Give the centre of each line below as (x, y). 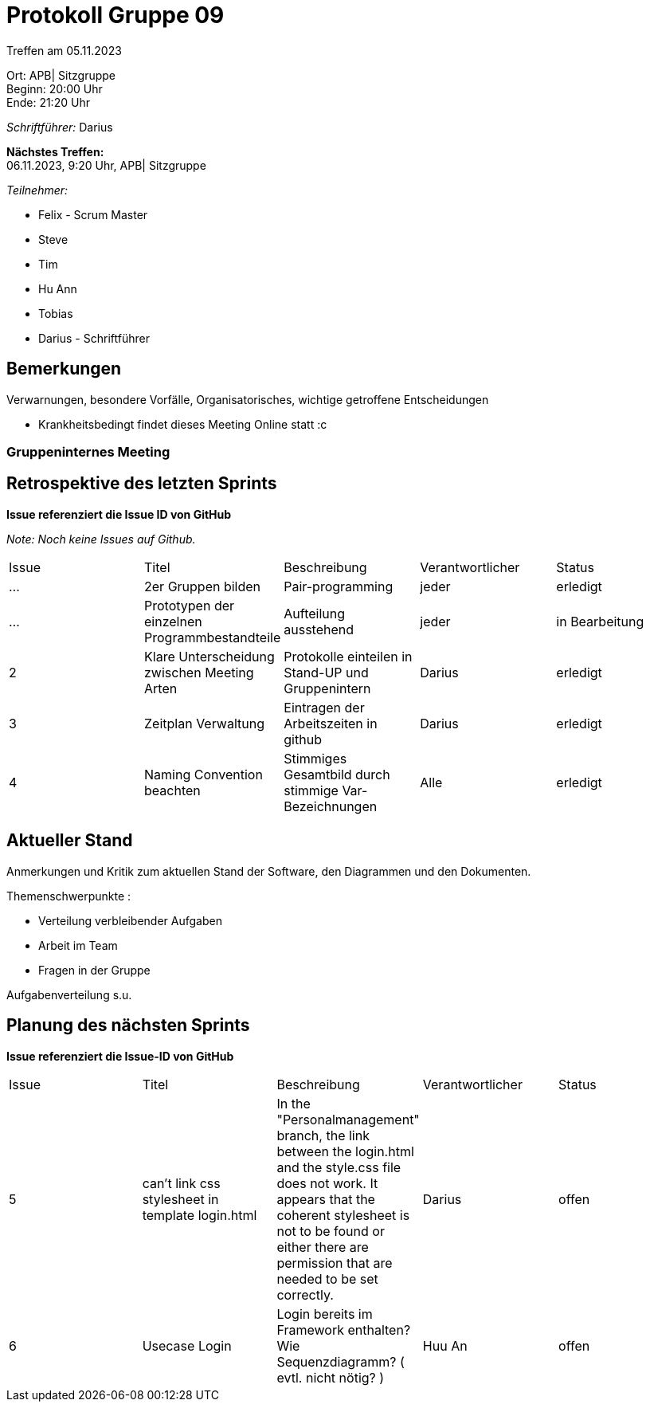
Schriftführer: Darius (60, 127)
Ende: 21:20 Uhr (48, 102)
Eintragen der (324, 707)
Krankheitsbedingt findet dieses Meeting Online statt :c (183, 424)
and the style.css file (339, 1167)
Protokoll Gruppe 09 (116, 15)
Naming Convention (204, 774)
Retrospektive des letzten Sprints (142, 484)
